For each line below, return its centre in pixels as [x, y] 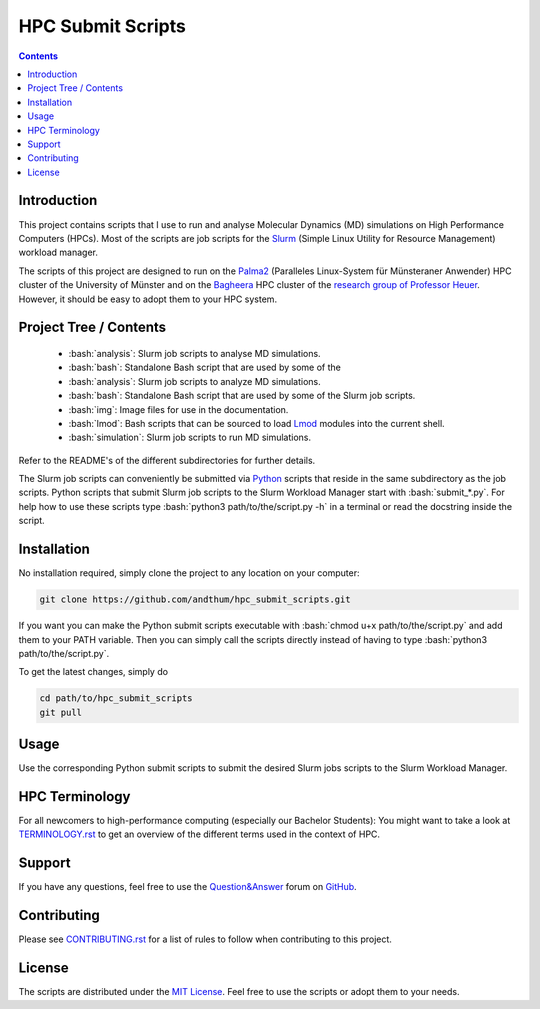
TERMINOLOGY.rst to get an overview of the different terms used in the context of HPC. [199, 834]
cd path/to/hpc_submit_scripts [116, 698]
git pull [61, 712]
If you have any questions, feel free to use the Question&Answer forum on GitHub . [187, 887]
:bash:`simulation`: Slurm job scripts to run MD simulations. [190, 437]
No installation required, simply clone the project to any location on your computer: [189, 573]
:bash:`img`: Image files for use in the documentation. [178, 409]
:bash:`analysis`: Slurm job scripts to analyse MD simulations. [194, 353]
